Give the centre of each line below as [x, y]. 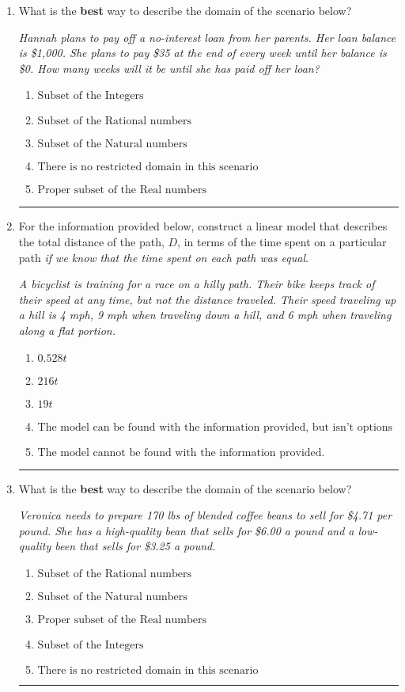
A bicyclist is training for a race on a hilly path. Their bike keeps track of [197, 284]
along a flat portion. [67, 330]
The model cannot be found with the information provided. [181, 452]
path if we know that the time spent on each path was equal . [163, 257]
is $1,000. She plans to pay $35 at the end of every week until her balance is [202, 53]
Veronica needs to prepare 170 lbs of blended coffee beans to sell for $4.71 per [205, 515]
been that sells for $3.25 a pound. [135, 546]
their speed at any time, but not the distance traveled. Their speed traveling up [207, 299]
